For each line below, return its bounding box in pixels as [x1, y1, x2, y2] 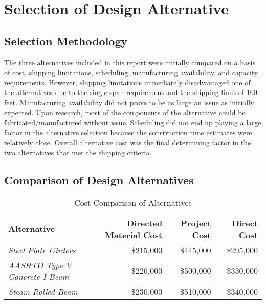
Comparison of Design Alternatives [4, 172, 194, 188]
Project [181, 217, 211, 229]
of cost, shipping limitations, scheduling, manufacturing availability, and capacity [4, 67, 258, 78]
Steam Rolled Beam [8, 285, 78, 297]
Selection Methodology [4, 33, 128, 49]
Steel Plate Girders [8, 244, 76, 256]
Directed [126, 217, 163, 229]
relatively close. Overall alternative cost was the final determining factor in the [4, 137, 251, 148]
